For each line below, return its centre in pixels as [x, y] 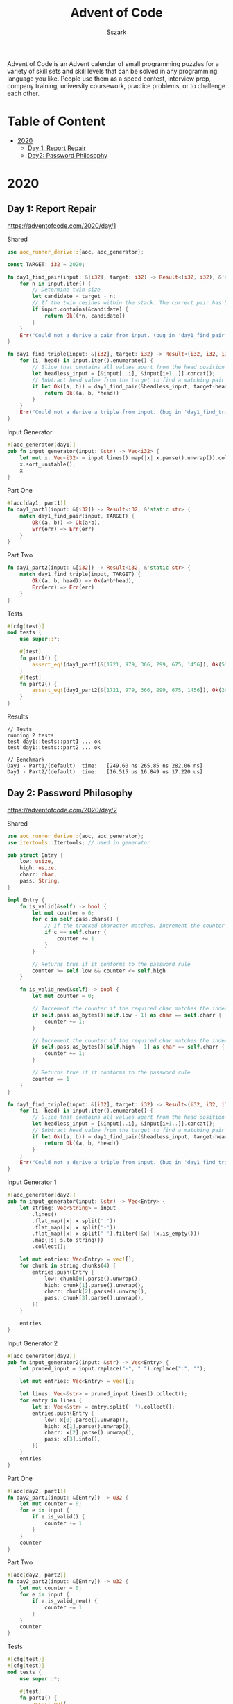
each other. [24, 93]
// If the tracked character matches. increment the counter [135, 926]
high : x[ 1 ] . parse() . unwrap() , [88, 1426]
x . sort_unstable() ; [48, 464]
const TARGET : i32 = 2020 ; [46, 264]
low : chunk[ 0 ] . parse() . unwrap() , [92, 1279]
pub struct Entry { [35, 855]
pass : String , [40, 881]
